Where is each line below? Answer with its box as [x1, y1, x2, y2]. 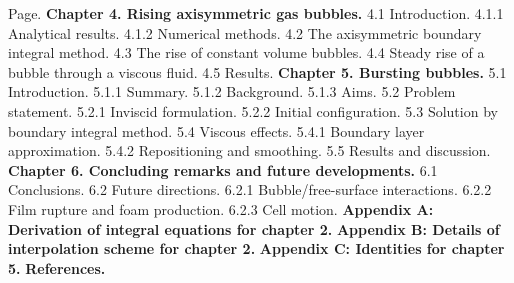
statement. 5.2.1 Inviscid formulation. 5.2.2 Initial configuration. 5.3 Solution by [8, 100, 498, 121]
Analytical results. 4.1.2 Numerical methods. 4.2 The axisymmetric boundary [8, 22, 482, 43]
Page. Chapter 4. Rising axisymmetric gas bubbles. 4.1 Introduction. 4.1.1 [8, 3, 504, 23]
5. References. [8, 257, 106, 278]
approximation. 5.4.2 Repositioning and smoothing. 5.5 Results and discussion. [8, 140, 491, 161]
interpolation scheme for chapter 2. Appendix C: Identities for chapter [8, 238, 505, 259]
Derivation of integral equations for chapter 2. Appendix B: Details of [8, 218, 500, 239]
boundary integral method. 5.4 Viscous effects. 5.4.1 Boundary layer [8, 120, 425, 141]
